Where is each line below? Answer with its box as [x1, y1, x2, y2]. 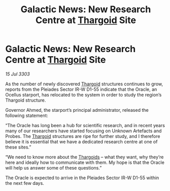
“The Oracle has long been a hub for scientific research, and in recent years [5, 122, 165, 128]
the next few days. [5, 180, 44, 186]
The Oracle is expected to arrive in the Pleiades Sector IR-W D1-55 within [5, 175, 159, 181]
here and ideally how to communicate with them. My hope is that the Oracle [5, 159, 165, 165]
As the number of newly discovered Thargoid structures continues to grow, [5, 81, 163, 87]
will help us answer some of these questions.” [5, 164, 102, 171]
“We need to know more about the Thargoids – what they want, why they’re [5, 154, 164, 160]
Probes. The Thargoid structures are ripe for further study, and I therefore [5, 133, 160, 139]
